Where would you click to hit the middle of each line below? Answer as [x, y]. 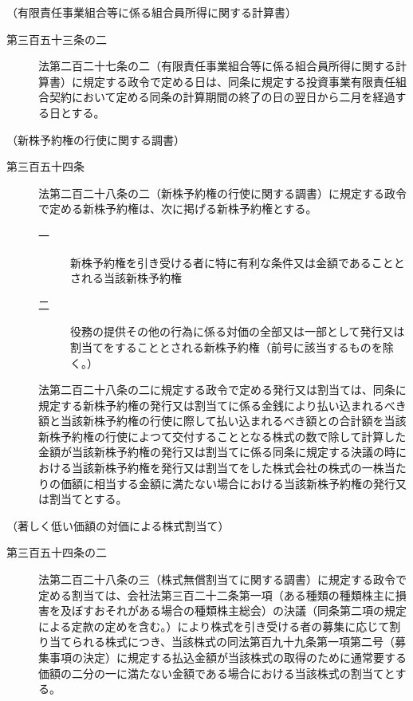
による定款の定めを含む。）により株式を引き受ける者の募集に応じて [214, 626]
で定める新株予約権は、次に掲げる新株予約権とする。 [178, 209]
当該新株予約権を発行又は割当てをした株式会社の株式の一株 [228, 468]
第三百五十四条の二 [57, 552]
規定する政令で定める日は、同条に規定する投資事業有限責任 [239, 81]
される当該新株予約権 [126, 278]
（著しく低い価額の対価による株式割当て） [118, 525]
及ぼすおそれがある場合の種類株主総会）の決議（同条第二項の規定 [233, 610]
